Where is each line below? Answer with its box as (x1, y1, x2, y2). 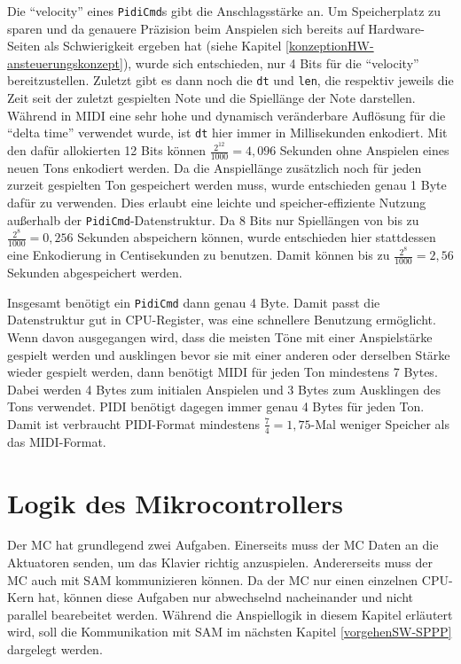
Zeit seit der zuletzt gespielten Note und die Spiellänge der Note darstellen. (7, 89, 416, 107)
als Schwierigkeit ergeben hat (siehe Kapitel (43, 36, 282, 55)
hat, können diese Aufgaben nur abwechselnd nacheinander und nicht (38, 588, 414, 606)
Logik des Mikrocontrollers (7, 484, 343, 520)
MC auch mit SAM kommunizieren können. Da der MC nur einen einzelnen (7, 570, 418, 589)
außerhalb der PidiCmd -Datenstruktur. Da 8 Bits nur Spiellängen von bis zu (7, 210, 419, 229)
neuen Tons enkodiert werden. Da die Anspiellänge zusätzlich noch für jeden (7, 158, 422, 176)
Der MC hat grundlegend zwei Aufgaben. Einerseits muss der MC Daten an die (7, 535, 439, 554)
